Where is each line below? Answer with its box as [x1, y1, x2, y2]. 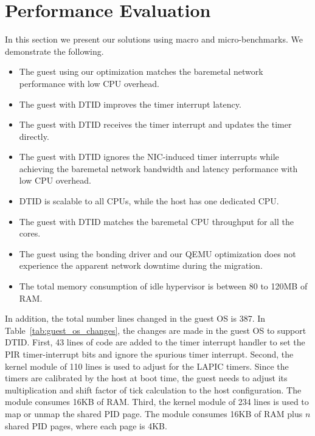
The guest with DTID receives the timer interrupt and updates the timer [19, 118, 292, 131]
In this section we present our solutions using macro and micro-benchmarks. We [5, 33, 303, 46]
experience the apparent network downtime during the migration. [19, 259, 263, 272]
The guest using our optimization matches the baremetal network [19, 65, 263, 78]
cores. [19, 227, 41, 240]
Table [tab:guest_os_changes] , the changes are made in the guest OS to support [5, 324, 306, 336]
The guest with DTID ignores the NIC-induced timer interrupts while [19, 150, 279, 163]
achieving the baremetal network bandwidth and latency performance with [19, 162, 298, 175]
